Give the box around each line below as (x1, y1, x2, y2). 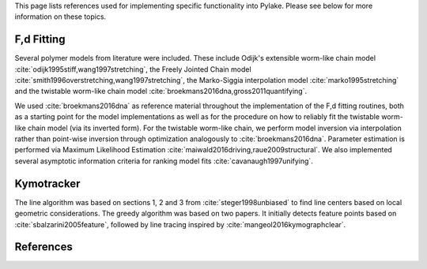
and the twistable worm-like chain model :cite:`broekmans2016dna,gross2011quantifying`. (14, 87, 308, 96)
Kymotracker (14, 177, 81, 190)
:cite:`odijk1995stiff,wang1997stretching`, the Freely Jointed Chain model (14, 64, 252, 74)
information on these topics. (14, 12, 107, 21)
